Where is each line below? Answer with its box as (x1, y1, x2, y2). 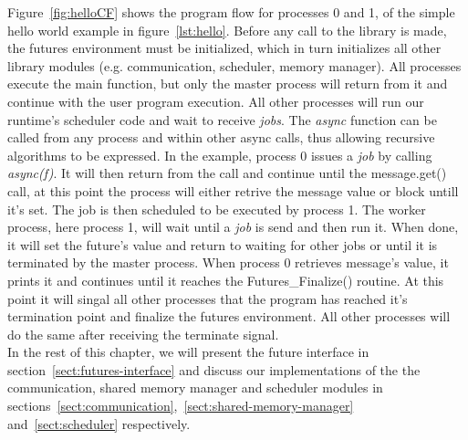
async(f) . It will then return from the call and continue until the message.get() (7, 163, 447, 183)
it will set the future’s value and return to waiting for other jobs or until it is (7, 235, 438, 254)
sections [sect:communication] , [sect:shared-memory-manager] (7, 396, 354, 415)
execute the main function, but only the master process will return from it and (7, 74, 448, 93)
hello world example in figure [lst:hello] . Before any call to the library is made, (7, 20, 447, 39)
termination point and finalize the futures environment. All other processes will (7, 307, 451, 326)
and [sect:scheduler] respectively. (7, 414, 191, 433)
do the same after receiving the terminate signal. (7, 324, 279, 343)
